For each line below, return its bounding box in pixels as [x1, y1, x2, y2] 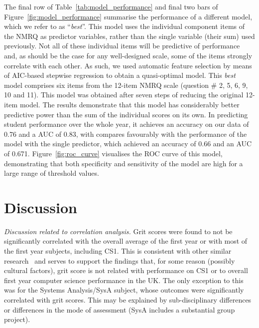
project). [4, 314, 30, 325]
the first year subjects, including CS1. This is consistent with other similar [4, 246, 232, 256]
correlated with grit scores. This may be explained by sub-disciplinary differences [4, 294, 252, 305]
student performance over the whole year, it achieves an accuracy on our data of [4, 119, 249, 129]
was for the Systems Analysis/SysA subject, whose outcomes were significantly [4, 285, 244, 295]
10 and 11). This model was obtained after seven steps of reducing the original [4, 89, 244, 100]
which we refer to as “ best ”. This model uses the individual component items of [4, 21, 245, 31]
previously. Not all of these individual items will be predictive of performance [4, 40, 240, 51]
